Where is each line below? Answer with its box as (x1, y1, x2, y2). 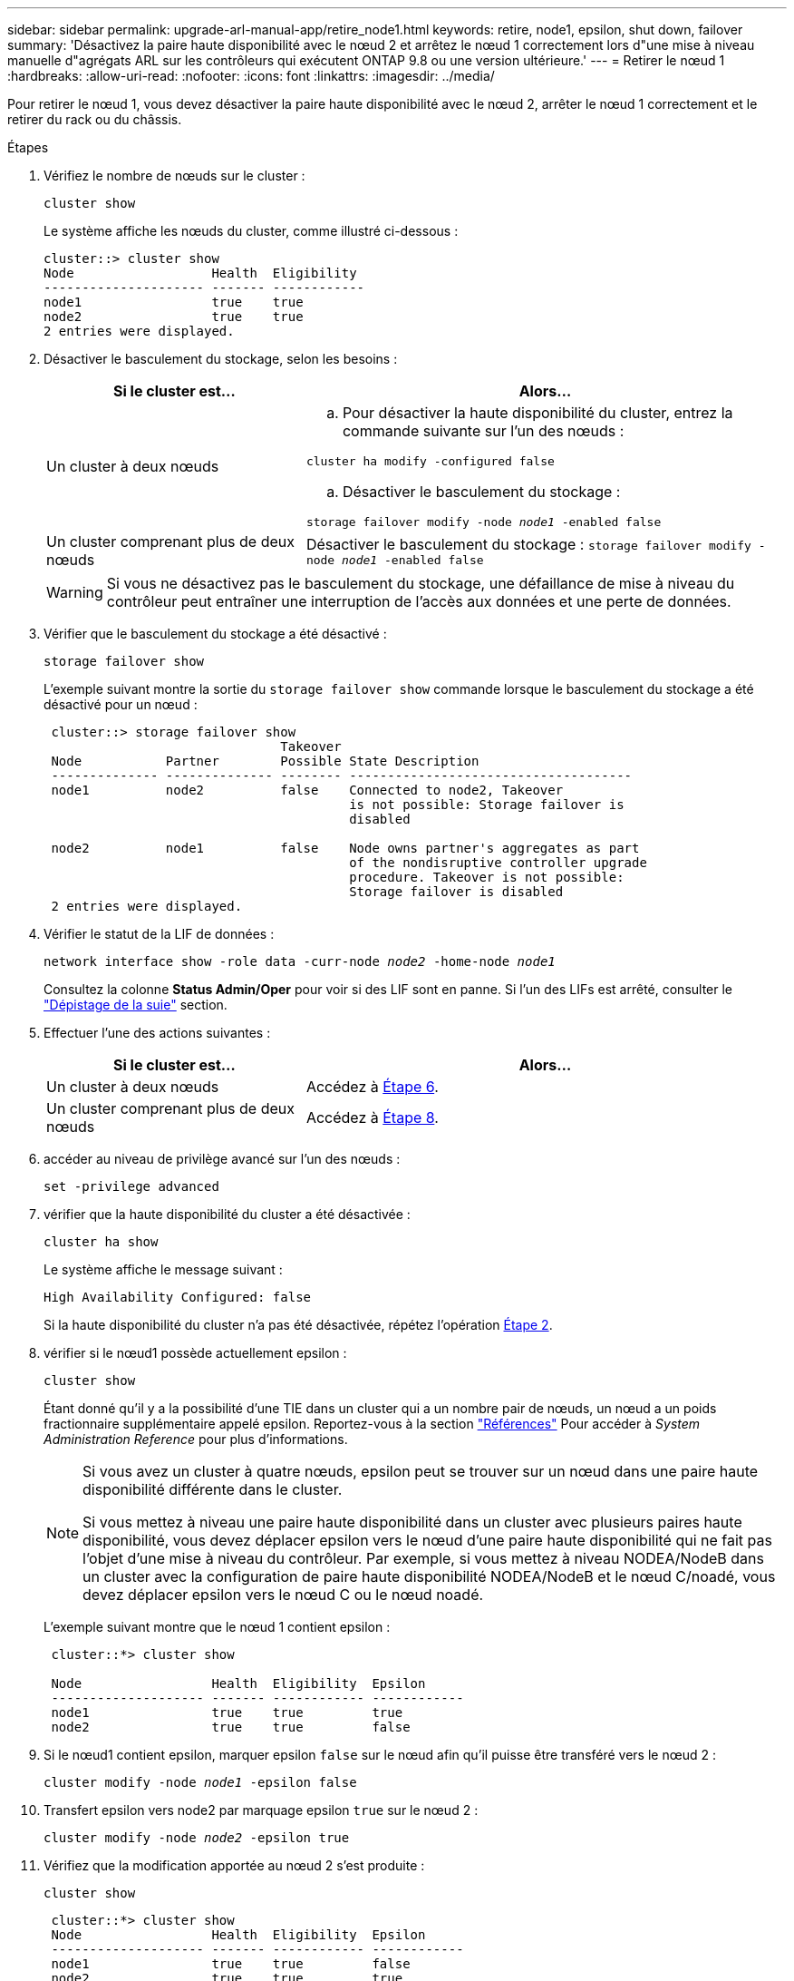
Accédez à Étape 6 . (305, 1078, 439, 1096)
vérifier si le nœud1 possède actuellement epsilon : (44, 1345, 347, 1361)
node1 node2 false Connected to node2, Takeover (51, 783, 564, 797)
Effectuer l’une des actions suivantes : (44, 1025, 271, 1040)
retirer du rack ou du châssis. (7, 112, 182, 127)
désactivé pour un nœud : (44, 697, 198, 712)
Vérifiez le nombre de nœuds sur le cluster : (44, 168, 305, 183)
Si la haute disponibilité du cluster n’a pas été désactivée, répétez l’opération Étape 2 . (44, 1317, 553, 1332)
